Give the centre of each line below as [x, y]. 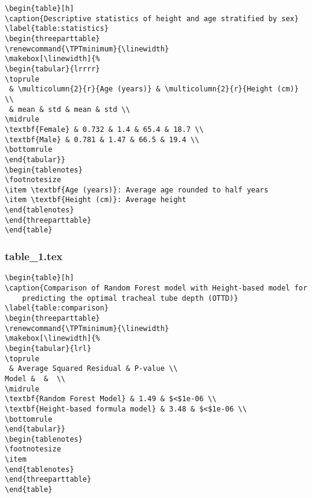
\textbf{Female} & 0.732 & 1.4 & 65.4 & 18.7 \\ [104, 129]
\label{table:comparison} [57, 308]
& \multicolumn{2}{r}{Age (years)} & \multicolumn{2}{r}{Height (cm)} [154, 89]
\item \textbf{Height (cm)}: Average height [96, 200]
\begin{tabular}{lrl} [48, 348]
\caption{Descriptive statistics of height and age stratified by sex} [152, 18]
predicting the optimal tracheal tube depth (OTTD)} [130, 298]
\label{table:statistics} [57, 29]
